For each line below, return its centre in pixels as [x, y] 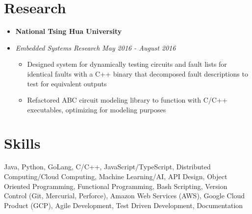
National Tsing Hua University [69, 31]
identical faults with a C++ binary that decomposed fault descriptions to [138, 73]
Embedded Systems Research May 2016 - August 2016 [96, 47]
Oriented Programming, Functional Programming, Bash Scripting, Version [116, 186]
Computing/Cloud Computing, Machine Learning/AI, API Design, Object [116, 176]
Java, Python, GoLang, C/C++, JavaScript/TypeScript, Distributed [107, 167]
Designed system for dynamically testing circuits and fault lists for [127, 64]
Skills [22, 143]
